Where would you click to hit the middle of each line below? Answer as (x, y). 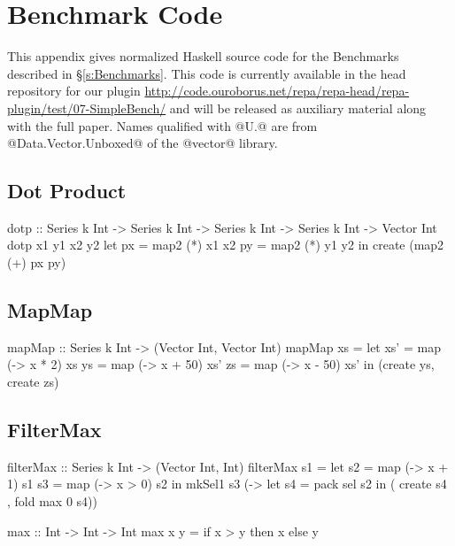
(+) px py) (37, 262)
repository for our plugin (74, 91)
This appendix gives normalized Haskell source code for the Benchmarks (203, 56)
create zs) (33, 382)
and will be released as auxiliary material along (298, 108)
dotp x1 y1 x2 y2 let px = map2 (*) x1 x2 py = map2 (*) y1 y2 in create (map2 (226, 245)
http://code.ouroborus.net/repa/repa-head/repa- (277, 91)
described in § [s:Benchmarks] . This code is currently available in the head (207, 73)
